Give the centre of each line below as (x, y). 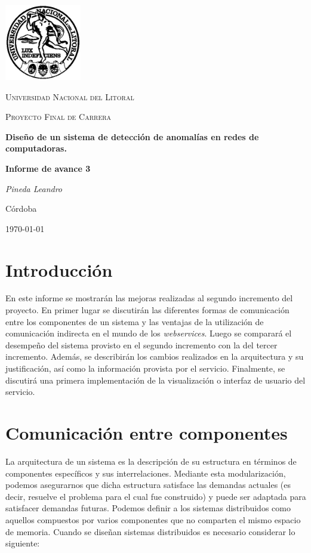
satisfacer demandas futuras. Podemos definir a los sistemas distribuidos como (148, 508)
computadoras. (36, 148)
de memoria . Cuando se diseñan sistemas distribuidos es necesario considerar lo (150, 531)
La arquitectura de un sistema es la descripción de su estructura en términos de (151, 461)
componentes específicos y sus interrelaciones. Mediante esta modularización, (146, 473)
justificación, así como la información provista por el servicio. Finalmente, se (145, 368)
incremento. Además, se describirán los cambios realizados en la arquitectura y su (155, 356)
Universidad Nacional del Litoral (70, 96)
